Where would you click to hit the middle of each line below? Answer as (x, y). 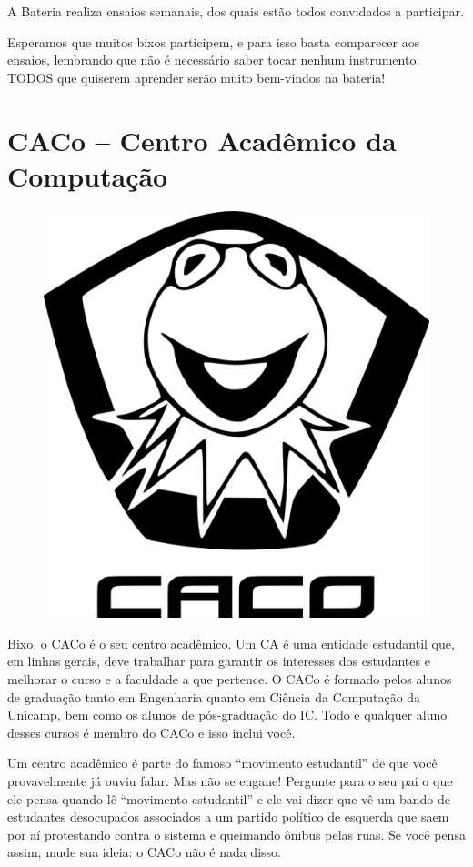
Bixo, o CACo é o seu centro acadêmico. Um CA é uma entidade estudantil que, (231, 643)
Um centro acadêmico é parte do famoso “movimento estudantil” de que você (222, 763)
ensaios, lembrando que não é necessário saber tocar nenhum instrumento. (214, 60)
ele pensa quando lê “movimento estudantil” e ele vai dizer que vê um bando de (229, 798)
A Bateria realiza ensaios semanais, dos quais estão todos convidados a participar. (236, 11)
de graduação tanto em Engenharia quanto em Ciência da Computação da (214, 696)
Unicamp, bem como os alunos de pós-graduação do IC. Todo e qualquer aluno (227, 715)
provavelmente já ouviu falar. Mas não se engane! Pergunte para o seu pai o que (230, 781)
